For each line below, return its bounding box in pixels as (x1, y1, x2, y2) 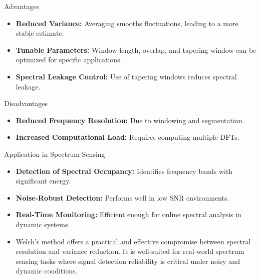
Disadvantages (4, 98, 48, 109)
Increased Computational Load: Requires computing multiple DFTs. (16, 132, 239, 142)
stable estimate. (16, 28, 64, 38)
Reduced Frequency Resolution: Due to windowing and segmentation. (16, 115, 244, 125)
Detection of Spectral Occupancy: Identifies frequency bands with (16, 165, 233, 176)
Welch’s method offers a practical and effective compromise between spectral (16, 236, 251, 246)
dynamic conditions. (16, 265, 78, 276)
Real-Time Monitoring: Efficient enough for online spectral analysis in (16, 209, 241, 220)
